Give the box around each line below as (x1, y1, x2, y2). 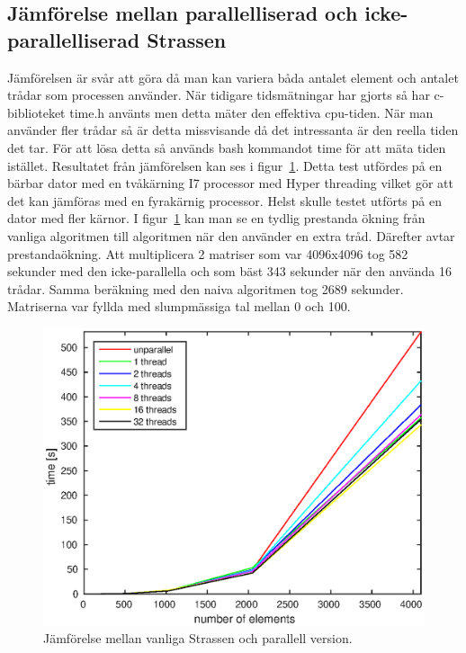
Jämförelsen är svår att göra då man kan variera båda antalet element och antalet (7, 67, 459, 86)
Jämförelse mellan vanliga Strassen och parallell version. (43, 629, 353, 648)
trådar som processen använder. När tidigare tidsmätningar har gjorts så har (7, 85, 430, 104)
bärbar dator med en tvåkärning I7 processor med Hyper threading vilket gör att (7, 174, 453, 192)
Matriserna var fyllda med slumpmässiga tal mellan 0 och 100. (7, 297, 351, 316)
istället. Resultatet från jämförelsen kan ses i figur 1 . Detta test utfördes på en (7, 156, 443, 174)
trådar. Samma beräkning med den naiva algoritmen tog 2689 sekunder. (7, 279, 404, 298)
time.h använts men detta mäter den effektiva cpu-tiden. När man (69, 103, 434, 121)
